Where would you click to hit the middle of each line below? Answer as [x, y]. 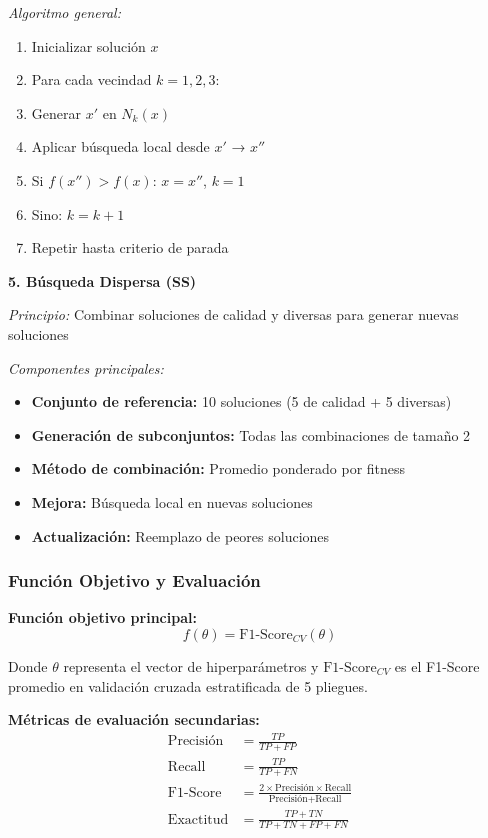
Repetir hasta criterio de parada [130, 247]
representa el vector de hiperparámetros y [191, 665]
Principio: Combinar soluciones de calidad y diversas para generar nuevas [233, 314]
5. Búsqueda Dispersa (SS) [102, 280]
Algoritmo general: [64, 12]
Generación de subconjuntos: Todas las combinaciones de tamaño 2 [251, 434]
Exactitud [198, 819]
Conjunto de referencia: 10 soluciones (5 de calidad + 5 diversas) [241, 401]
